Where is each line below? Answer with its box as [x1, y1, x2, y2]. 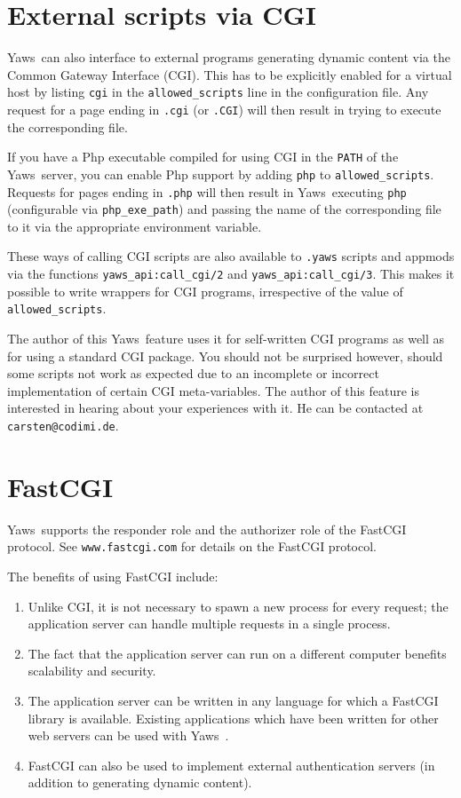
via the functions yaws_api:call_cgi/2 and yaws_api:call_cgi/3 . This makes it [7, 265, 455, 283]
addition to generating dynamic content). [28, 773, 252, 792]
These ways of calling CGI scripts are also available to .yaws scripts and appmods [7, 247, 455, 265]
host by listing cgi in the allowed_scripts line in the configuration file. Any [7, 83, 429, 101]
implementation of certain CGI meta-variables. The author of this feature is [7, 381, 420, 399]
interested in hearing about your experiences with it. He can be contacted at [7, 399, 424, 417]
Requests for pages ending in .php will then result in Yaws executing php [7, 182, 407, 201]
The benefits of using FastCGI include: [7, 567, 219, 585]
